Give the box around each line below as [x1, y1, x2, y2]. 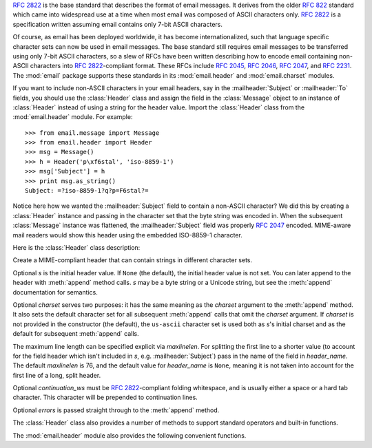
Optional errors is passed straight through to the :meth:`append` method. [12, 406, 220, 414]
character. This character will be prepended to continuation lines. [12, 393, 198, 402]
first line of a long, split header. [12, 371, 101, 379]
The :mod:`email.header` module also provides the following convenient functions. [12, 431, 247, 440]
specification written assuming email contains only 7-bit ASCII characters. [12, 20, 223, 28]
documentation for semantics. [12, 288, 98, 296]
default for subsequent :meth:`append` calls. [12, 330, 139, 338]
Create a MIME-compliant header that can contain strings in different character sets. [12, 256, 253, 264]
